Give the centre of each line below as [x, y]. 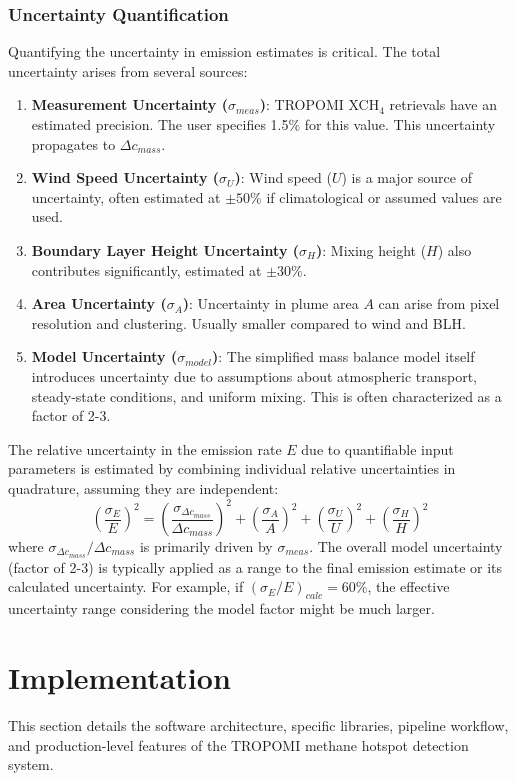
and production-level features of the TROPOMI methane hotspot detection [238, 744]
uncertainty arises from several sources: [128, 70]
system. [31, 764]
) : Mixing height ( [371, 249]
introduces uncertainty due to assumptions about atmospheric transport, [254, 375]
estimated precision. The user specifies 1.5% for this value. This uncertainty [263, 124]
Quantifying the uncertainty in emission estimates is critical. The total [224, 51]
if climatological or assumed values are [384, 196]
